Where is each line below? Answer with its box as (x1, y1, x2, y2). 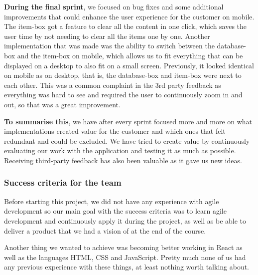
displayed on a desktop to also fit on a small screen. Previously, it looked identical (4, 60, 255, 70)
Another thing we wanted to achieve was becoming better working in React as (4, 242, 243, 253)
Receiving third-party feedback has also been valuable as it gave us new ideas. (4, 155, 242, 165)
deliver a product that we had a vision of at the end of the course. (4, 225, 206, 236)
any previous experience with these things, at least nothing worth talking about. (4, 262, 250, 272)
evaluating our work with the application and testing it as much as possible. (4, 145, 236, 156)
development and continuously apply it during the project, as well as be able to (4, 215, 247, 226)
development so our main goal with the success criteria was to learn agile (4, 206, 227, 216)
